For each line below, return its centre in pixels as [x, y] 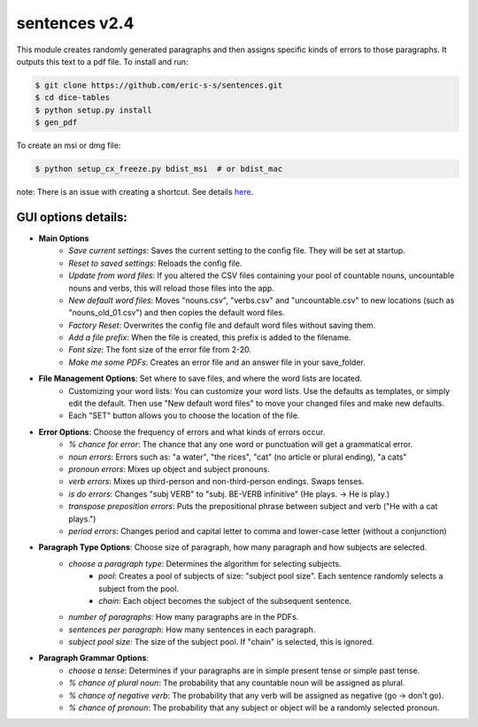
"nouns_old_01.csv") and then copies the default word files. [177, 313]
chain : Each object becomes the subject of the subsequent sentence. [225, 600]
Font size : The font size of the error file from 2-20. [160, 350]
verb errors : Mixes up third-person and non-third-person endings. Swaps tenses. [216, 482]
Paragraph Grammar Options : [94, 658]
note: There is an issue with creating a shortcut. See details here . [135, 192]
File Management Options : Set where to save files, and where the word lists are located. [200, 379]
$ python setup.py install [93, 110]
